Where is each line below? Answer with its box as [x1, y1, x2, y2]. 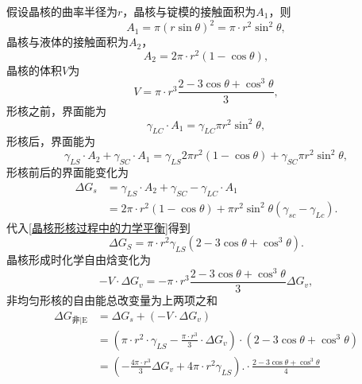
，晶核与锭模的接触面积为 [122, 3, 256, 19]
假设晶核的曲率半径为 [6, 3, 117, 19]
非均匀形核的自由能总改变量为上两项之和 [6, 292, 218, 308]
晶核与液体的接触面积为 [6, 33, 129, 50]
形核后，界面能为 [6, 133, 95, 149]
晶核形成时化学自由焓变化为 [6, 251, 151, 268]
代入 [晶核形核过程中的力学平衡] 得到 [6, 219, 191, 235]
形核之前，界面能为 [6, 102, 106, 118]
